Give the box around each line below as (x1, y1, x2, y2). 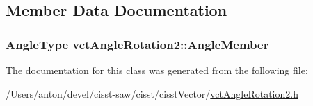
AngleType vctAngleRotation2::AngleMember (6, 35, 269, 53)
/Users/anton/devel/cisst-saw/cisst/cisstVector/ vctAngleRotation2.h (6, 86, 298, 100)
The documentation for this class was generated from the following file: (6, 63, 308, 77)
